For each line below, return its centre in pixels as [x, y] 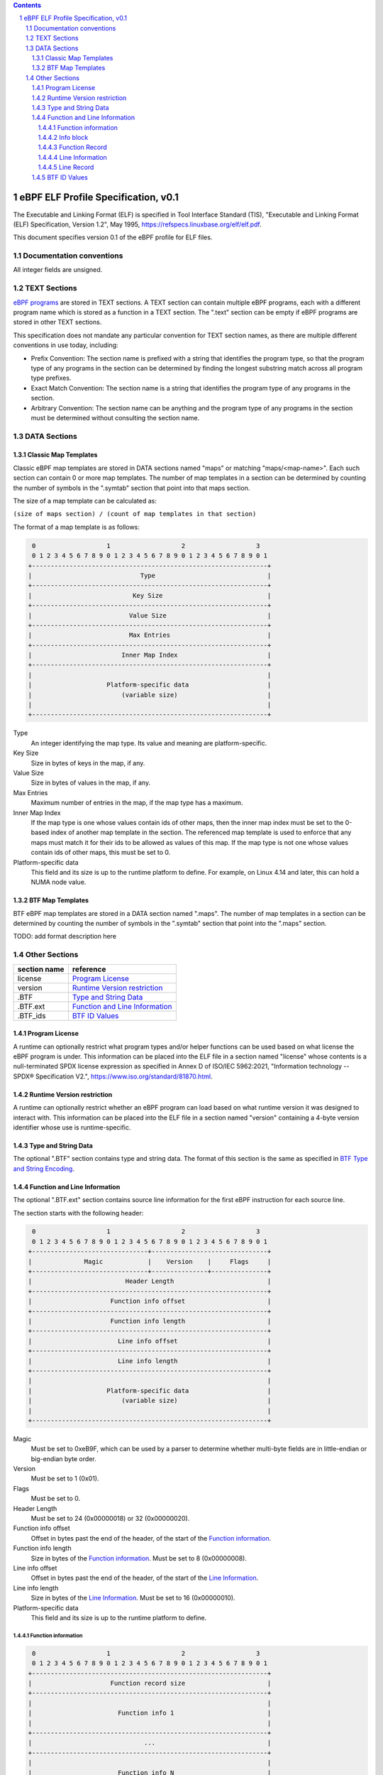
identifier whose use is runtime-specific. [72, 1127]
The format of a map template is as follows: [76, 527]
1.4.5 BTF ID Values [60, 177]
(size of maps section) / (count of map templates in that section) [135, 514]
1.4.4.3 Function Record [73, 147]
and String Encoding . [44, 1169]
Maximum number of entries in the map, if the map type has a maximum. [137, 803]
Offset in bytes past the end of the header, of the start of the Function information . [151, 1538]
